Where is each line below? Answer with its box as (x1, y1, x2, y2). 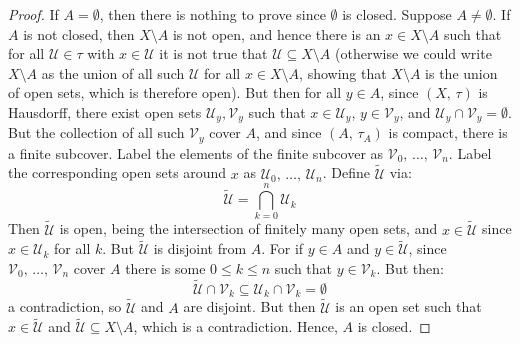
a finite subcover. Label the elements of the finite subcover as (8, 142, 384, 163)
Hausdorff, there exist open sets (8, 101, 202, 122)
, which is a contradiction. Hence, (133, 316, 338, 337)
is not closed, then (23, 23, 135, 44)
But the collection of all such (8, 122, 185, 143)
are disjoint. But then (183, 296, 316, 317)
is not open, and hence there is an (172, 23, 381, 44)
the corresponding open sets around (8, 162, 227, 183)
